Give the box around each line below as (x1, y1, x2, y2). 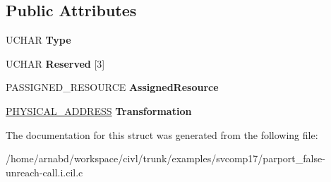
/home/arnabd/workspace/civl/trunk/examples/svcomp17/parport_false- (6, 151, 325, 166)
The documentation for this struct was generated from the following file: (6, 127, 318, 142)
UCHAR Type (6, 32, 71, 47)
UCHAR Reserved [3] (6, 56, 105, 71)
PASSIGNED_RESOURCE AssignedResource (6, 80, 219, 95)
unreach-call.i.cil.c (6, 164, 83, 179)
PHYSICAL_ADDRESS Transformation (6, 103, 192, 118)
